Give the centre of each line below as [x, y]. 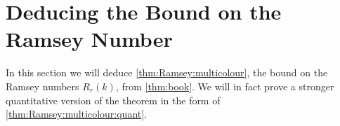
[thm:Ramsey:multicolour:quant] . [77, 114]
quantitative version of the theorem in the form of [113, 100]
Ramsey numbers [42, 86]
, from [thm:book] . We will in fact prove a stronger [225, 86]
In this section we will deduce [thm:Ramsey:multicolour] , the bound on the [167, 72]
